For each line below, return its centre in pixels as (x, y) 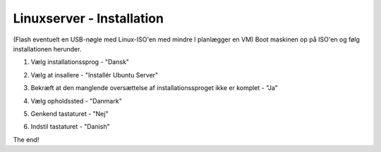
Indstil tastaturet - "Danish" (70, 127)
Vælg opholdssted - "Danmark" (77, 101)
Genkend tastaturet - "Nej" (69, 113)
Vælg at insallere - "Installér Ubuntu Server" (95, 75)
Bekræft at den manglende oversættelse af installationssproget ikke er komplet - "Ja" (155, 88)
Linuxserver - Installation (88, 18)
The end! (26, 139)
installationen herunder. (47, 49)
